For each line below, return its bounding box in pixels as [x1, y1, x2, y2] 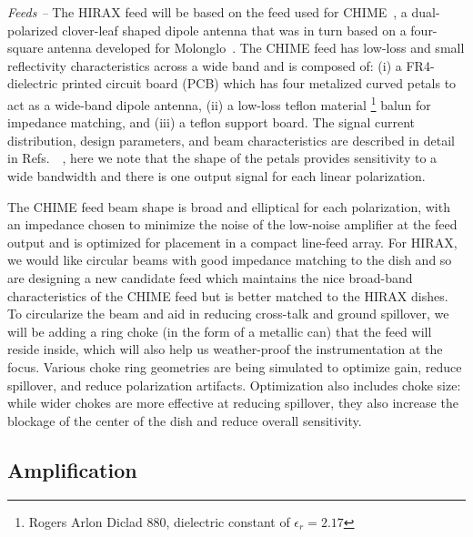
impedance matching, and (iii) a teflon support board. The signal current [7, 113, 415, 132]
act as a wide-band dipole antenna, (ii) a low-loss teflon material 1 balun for [7, 92, 431, 114]
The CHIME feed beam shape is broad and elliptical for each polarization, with [7, 197, 450, 216]
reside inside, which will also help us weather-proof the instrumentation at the [7, 339, 443, 359]
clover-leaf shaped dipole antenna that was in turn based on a [62, 20, 407, 39]
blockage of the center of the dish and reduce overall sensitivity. [7, 410, 362, 430]
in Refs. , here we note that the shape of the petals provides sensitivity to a [7, 148, 438, 167]
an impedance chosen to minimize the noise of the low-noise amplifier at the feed [7, 215, 458, 234]
